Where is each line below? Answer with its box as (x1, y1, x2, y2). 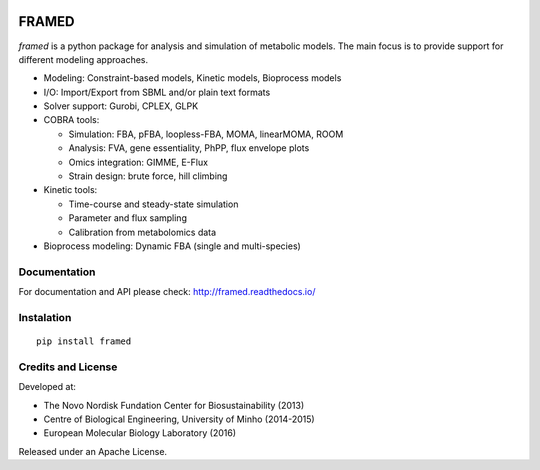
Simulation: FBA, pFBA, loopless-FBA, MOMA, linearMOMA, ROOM (68, 128, 344, 140)
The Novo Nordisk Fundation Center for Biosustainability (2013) (43, 399, 305, 411)
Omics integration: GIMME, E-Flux (68, 156, 209, 168)
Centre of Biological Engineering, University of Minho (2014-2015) (43, 413, 315, 425)
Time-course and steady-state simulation (68, 198, 239, 210)
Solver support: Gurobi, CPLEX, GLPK (43, 100, 199, 112)
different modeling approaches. (18, 53, 149, 65)
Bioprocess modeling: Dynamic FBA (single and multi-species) (43, 240, 302, 252)
